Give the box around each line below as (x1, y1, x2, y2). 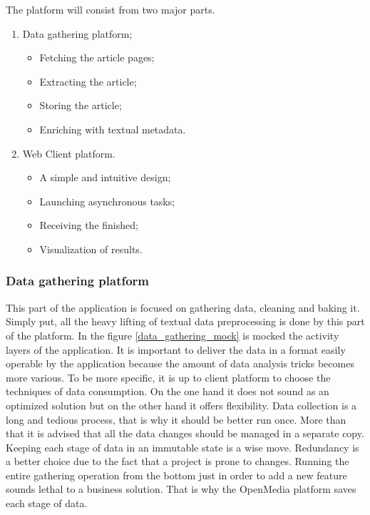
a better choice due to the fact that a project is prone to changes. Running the (6, 454, 349, 469)
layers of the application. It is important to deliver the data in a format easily (6, 342, 346, 357)
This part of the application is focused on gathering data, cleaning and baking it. (6, 300, 360, 315)
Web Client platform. (22, 146, 115, 160)
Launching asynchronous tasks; (39, 193, 175, 208)
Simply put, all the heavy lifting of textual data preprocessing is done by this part (6, 314, 365, 329)
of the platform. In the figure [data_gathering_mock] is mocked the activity (6, 327, 339, 342)
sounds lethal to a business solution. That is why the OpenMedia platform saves (6, 481, 356, 496)
